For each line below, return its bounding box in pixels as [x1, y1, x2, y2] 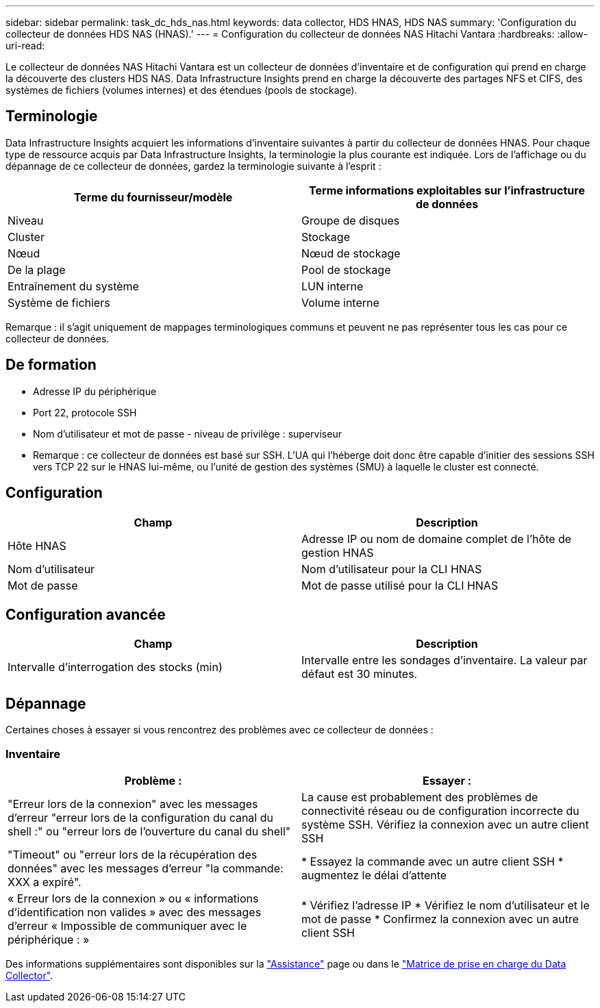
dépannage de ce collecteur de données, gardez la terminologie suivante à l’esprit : [5, 160, 382, 172]
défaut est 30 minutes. [301, 667, 418, 681]
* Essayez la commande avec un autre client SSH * [301, 854, 564, 868]
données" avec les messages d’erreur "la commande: [8, 861, 284, 875]
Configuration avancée [5, 605, 166, 623]
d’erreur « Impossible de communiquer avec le [8, 918, 247, 933]
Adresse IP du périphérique [33, 385, 157, 397]
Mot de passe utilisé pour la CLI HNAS [301, 578, 499, 592]
